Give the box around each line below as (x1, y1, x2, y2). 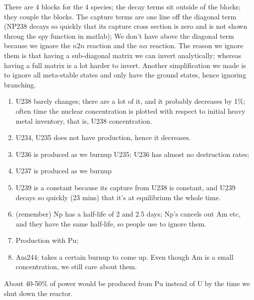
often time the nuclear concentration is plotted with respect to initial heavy (15, 105, 246, 116)
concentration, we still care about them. (15, 261, 137, 272)
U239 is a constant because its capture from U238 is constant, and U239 (15, 182, 236, 192)
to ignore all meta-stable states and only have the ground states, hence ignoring (4, 70, 247, 80)
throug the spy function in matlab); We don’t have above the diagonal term (4, 30, 234, 41)
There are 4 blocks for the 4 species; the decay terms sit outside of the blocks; (4, 1, 241, 11)
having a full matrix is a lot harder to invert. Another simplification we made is (4, 60, 246, 70)
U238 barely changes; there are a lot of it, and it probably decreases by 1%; (15, 96, 246, 106)
